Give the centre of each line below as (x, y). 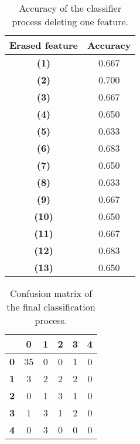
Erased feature (44, 45)
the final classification (51, 307)
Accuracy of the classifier (70, 8)
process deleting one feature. (70, 21)
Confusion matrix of (51, 293)
